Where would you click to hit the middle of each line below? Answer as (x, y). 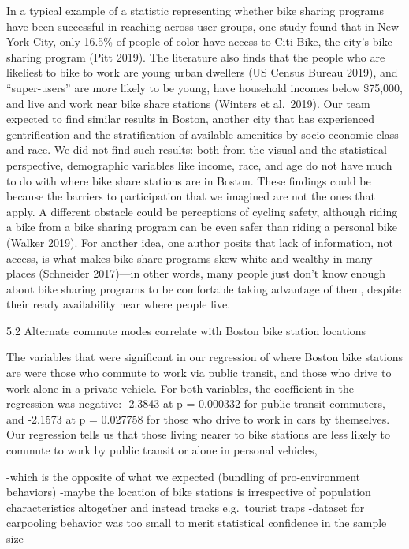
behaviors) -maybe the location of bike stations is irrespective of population (189, 492)
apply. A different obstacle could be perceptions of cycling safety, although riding (202, 211)
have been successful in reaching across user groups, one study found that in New (203, 26)
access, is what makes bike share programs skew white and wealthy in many (190, 258)
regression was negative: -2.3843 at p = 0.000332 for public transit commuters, (196, 403)
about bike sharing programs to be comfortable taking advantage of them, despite (204, 288)
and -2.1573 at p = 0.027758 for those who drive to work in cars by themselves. (198, 418)
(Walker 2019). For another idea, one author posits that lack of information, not (200, 242)
